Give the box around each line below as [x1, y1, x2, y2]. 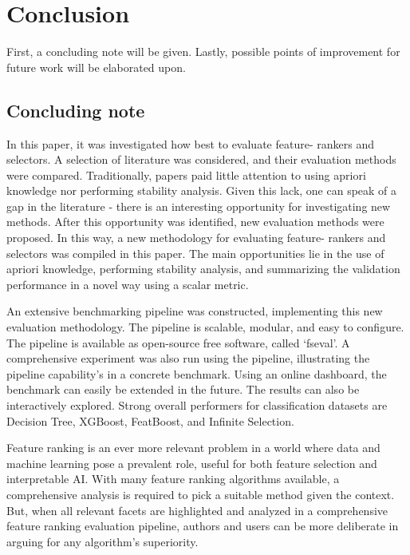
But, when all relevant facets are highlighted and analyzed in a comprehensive [6, 501, 388, 518]
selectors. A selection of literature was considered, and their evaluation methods [6, 151, 396, 168]
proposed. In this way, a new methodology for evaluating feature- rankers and [6, 229, 386, 246]
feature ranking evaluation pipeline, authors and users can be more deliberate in [6, 517, 399, 534]
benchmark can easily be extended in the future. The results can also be [6, 381, 360, 398]
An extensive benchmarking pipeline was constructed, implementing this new [6, 303, 383, 319]
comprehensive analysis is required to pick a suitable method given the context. [6, 486, 395, 502]
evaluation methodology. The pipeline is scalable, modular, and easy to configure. [6, 319, 404, 335]
